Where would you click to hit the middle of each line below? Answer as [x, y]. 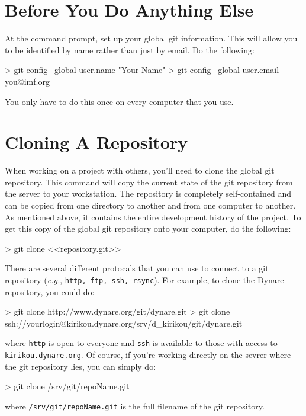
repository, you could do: [50, 291]
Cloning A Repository [96, 142]
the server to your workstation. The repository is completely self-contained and [148, 193]
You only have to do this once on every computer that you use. [119, 101]
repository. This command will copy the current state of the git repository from [149, 182]
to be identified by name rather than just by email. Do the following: [130, 49]
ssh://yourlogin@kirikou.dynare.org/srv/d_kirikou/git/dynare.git [124, 323]
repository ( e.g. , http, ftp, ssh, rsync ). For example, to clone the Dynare [144, 279]
